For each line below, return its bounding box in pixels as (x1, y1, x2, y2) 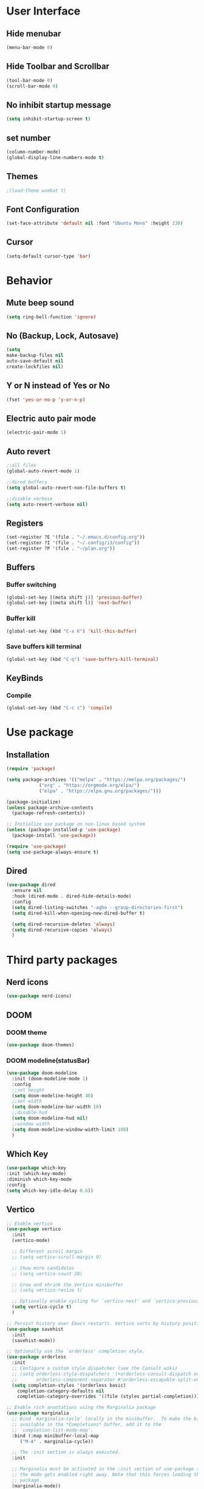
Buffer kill (6, 615, 36, 623)
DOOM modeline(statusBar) (6, 1056, 90, 1065)
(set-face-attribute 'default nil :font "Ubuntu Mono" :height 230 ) (6, 220, 183, 227)
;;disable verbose (6, 496, 53, 502)
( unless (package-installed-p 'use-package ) (6, 827, 121, 833)
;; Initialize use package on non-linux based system (6, 821, 146, 827)
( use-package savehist (6, 1326, 64, 1332)
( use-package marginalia (6, 1410, 69, 1416)
